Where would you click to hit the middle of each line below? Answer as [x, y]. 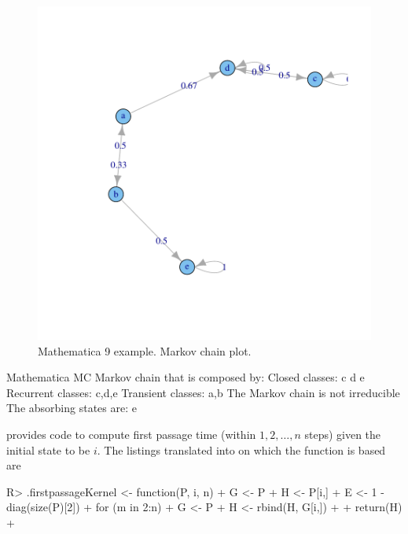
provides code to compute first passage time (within [131, 434]
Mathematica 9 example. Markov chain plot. [145, 350]
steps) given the [343, 434]
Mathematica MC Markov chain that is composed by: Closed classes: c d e [186, 377]
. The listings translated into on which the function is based [241, 449]
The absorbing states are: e [72, 408]
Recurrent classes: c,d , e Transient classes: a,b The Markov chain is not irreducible [203, 392]
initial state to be [48, 449]
